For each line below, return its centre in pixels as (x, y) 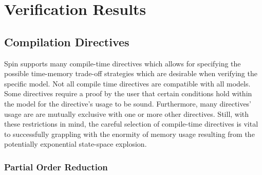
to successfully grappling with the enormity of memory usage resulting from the (129, 134)
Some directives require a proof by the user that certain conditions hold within (128, 93)
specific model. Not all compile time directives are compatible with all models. (127, 83)
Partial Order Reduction (56, 167)
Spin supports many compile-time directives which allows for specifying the (123, 63)
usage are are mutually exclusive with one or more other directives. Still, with (127, 113)
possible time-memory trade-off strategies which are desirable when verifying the (131, 73)
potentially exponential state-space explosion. (76, 144)
